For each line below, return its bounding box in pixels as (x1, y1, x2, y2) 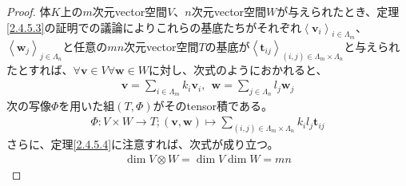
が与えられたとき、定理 (277, 3, 400, 19)
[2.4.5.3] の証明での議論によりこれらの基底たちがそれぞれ (6, 18, 302, 35)
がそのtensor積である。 (153, 97, 273, 114)
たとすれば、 (6, 61, 74, 77)
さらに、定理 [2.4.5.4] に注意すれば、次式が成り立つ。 (6, 135, 279, 152)
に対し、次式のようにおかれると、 (148, 61, 328, 77)
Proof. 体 (6, 3, 51, 19)
